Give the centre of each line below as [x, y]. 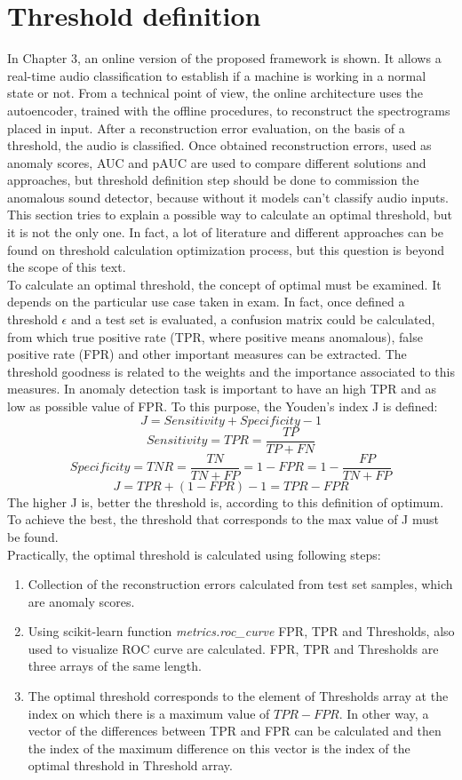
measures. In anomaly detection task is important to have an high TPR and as [222, 389]
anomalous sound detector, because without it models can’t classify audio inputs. [228, 197]
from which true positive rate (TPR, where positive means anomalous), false [215, 336]
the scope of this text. [67, 267]
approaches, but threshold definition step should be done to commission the [213, 180]
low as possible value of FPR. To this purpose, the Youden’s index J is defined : [223, 406]
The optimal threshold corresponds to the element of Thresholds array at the [238, 696]
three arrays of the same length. [115, 666]
